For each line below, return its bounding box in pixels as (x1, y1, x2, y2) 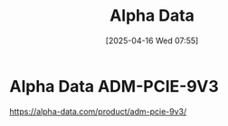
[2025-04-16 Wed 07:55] (105, 35, 199, 46)
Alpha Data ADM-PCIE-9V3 (9, 76, 219, 96)
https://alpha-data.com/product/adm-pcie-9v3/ (9, 105, 187, 117)
